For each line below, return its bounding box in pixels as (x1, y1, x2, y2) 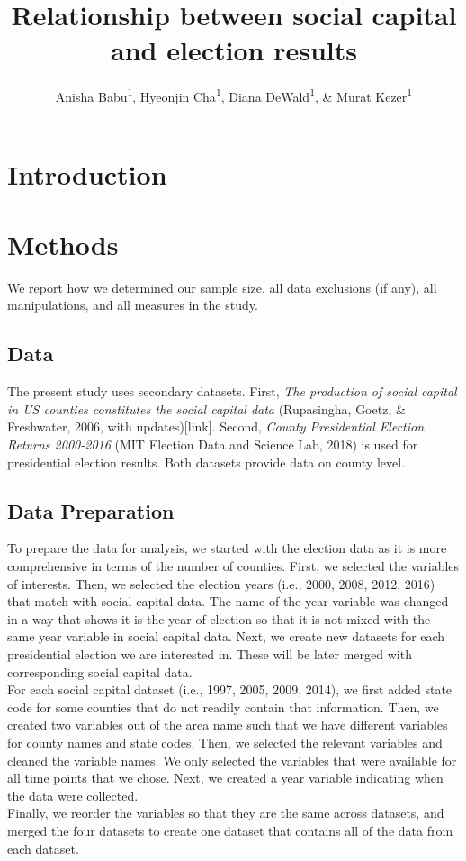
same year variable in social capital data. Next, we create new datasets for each (7, 627, 445, 646)
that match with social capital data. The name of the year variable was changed (7, 592, 449, 611)
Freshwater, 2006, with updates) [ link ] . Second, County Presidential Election (7, 417, 425, 436)
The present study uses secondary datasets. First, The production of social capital (7, 382, 457, 401)
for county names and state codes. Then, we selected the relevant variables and (7, 732, 443, 751)
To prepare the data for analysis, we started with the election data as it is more (7, 539, 447, 557)
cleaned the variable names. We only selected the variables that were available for (7, 750, 457, 769)
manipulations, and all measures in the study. (7, 295, 258, 314)
